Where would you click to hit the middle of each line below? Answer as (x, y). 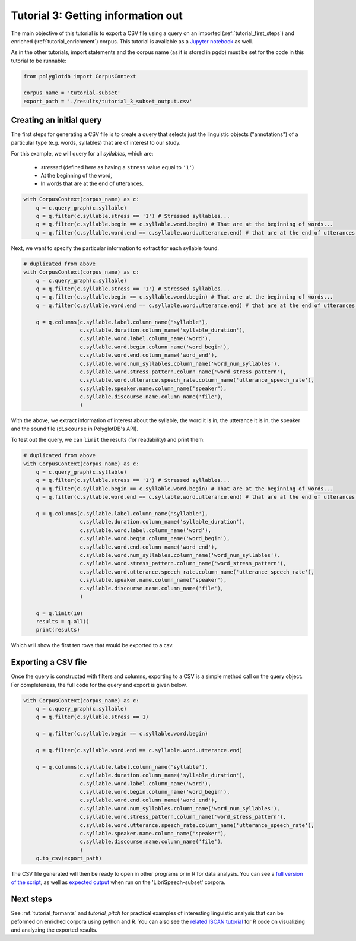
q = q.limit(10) (59, 613)
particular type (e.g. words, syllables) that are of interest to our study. (96, 142)
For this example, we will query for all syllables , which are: (82, 154)
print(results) (58, 630)
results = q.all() (63, 622)
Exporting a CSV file (49, 662)
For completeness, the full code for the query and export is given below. (99, 685)
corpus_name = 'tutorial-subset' (72, 93)
